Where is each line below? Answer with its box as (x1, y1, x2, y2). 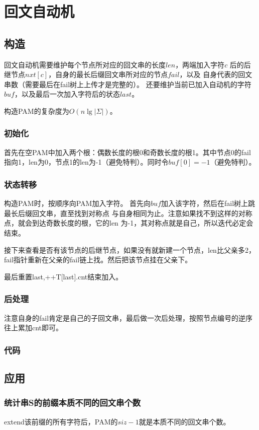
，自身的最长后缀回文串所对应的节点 (48, 69, 168, 80)
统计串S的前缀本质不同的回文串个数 (4, 396, 141, 409)
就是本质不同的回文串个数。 (139, 416, 230, 426)
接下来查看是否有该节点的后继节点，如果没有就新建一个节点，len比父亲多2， (4, 244, 255, 255)
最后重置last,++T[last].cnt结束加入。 (4, 271, 123, 281)
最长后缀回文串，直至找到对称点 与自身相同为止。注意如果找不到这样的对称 (4, 207, 252, 218)
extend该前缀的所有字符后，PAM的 (4, 416, 118, 426)
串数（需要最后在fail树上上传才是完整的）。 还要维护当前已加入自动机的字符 (4, 79, 251, 89)
